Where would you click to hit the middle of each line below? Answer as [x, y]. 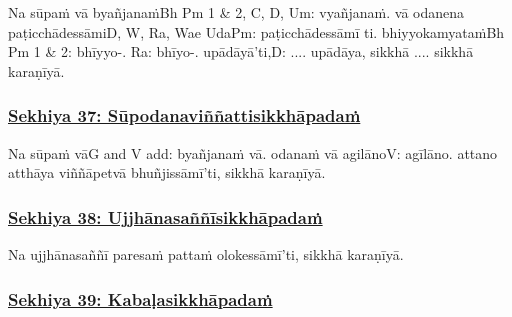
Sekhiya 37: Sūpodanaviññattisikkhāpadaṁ [184, 115]
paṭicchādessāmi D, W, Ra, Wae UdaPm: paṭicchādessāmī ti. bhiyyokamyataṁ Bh [256, 31]
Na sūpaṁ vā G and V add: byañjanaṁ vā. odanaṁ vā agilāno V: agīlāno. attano [253, 152]
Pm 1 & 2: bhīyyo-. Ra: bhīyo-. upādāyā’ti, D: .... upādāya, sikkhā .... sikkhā [241, 51]
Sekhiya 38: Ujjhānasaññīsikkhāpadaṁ [165, 216]
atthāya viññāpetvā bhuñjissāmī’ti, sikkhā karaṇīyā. [167, 172]
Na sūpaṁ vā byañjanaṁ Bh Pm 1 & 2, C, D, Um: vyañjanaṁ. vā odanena [236, 12]
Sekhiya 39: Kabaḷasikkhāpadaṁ [140, 298]
